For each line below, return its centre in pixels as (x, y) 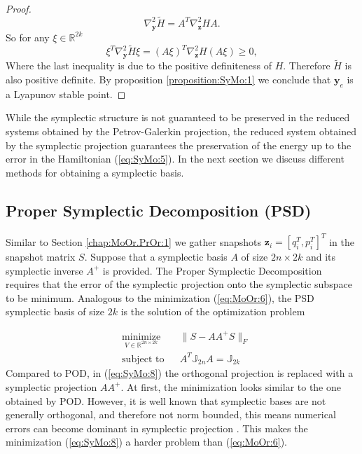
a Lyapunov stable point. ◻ (66, 94)
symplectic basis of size (55, 311)
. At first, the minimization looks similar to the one (231, 386)
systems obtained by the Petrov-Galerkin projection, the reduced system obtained (181, 131)
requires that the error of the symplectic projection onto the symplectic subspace (179, 284)
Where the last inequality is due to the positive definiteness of (139, 66)
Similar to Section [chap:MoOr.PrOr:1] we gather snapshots (134, 241)
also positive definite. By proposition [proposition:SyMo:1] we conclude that (168, 80)
